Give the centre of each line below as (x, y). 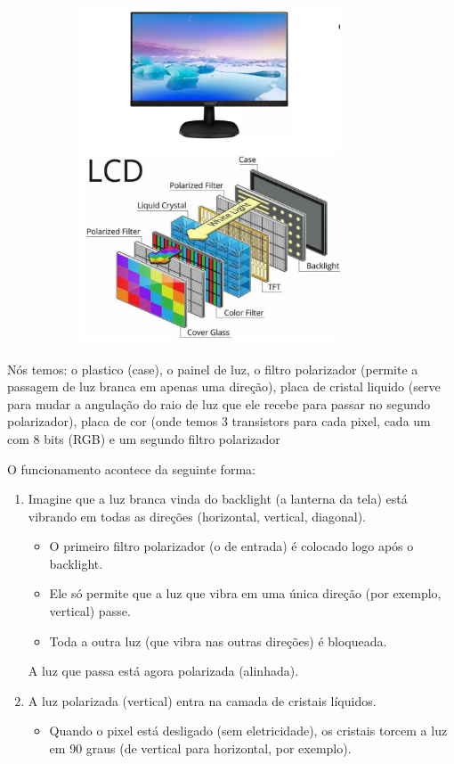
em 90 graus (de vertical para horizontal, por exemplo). (200, 748)
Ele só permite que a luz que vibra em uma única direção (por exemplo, (245, 593)
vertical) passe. (90, 611)
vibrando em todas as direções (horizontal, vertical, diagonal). (197, 516)
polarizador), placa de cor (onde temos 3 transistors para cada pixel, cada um (219, 421)
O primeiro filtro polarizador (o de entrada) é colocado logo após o (231, 546)
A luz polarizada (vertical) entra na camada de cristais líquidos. (202, 700)
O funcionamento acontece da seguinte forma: (131, 468)
